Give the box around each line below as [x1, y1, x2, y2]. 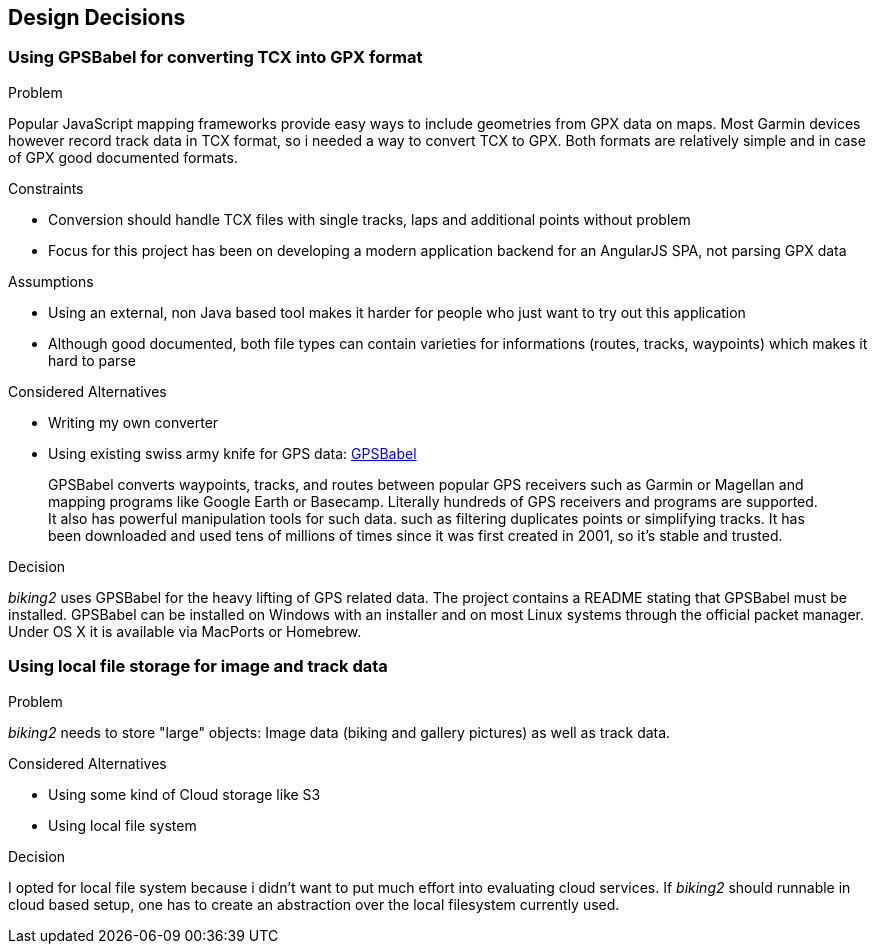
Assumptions [8, 272, 94, 290]
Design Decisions [8, 5, 186, 30]
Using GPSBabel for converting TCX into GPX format [8, 47, 423, 68]
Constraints [8, 179, 84, 197]
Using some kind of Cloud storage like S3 [48, 785, 321, 803]
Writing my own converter [48, 413, 219, 431]
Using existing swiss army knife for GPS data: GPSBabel [48, 444, 417, 462]
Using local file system [48, 816, 197, 834]
